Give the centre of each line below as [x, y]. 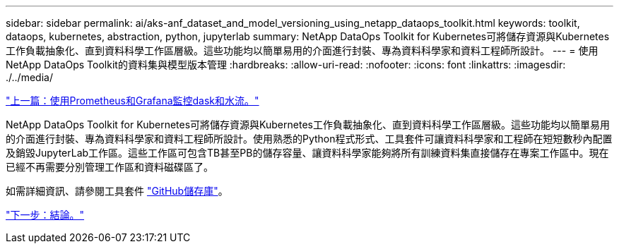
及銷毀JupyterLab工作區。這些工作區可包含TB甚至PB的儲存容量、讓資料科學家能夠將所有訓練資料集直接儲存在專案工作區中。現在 [307, 153]
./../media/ [29, 77]
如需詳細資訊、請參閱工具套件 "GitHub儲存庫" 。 [117, 191]
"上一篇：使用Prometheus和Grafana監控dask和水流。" [132, 101]
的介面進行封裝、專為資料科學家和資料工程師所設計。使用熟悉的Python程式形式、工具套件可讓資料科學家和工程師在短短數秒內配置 [309, 139]
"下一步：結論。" [45, 215]
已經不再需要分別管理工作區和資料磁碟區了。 [110, 167]
